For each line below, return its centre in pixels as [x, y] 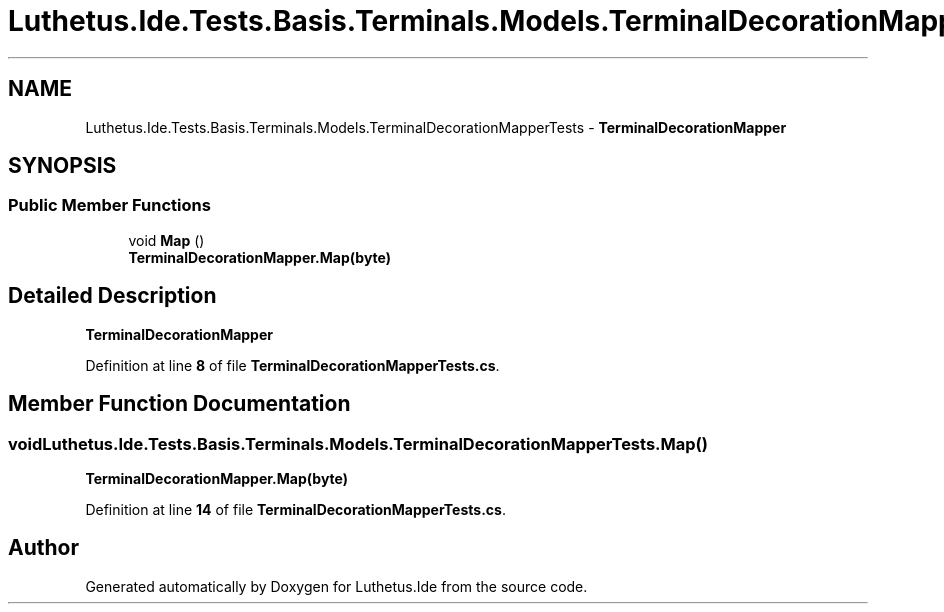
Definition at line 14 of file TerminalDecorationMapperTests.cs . [295, 509]
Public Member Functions [109, 205]
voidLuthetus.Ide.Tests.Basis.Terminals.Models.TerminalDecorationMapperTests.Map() [358, 443]
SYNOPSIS [62, 166]
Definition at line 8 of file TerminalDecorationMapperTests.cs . [292, 365]
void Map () [166, 240]
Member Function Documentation [179, 404]
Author [43, 548]
